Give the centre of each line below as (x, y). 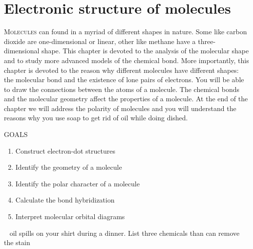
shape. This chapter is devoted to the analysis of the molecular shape (145, 51)
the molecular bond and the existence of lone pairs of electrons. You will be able (124, 79)
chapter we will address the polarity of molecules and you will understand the (120, 108)
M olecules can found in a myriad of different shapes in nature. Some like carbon (126, 32)
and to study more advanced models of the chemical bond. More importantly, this (126, 60)
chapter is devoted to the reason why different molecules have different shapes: (121, 70)
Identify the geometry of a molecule (69, 167)
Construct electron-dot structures (65, 150)
